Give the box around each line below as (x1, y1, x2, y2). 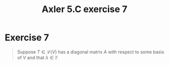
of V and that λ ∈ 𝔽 (17, 54, 59, 60)
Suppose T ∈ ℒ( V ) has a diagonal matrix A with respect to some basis (17, 49, 164, 55)
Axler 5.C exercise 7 (41, 4, 128, 15)
